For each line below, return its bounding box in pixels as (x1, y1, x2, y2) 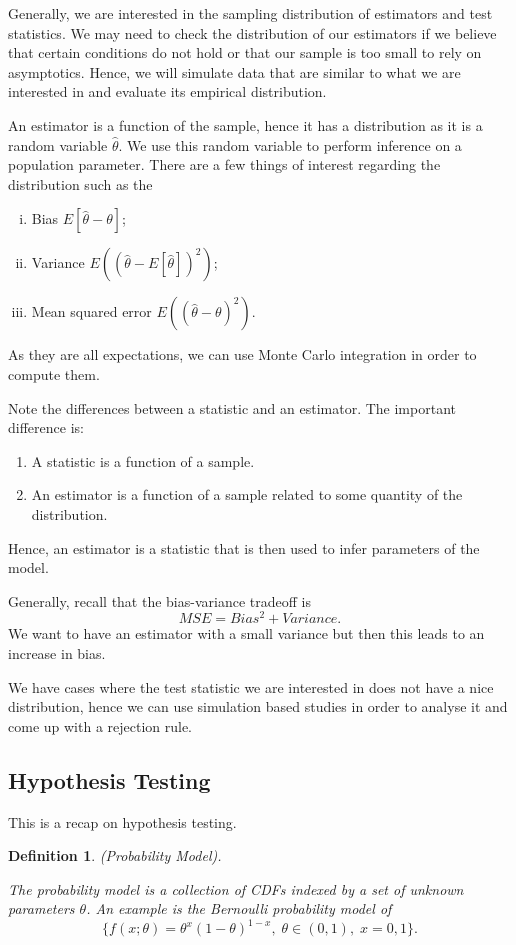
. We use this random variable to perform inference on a (118, 134, 462, 155)
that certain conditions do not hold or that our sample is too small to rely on (8, 42, 482, 63)
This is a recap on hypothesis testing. (8, 811, 237, 832)
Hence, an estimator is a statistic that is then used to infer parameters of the (8, 537, 480, 558)
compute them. (8, 363, 100, 384)
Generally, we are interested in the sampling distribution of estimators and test (8, 3, 493, 23)
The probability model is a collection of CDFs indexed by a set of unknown (8, 878, 464, 899)
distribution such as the (8, 173, 153, 194)
